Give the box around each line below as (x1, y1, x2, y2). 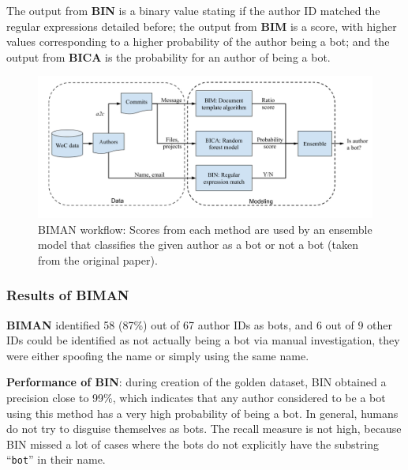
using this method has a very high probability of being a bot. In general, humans (6, 404, 399, 421)
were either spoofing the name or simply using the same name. (6, 347, 309, 363)
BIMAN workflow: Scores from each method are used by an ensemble (38, 220, 372, 237)
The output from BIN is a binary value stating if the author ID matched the (6, 2, 380, 18)
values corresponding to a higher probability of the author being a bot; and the (6, 33, 390, 50)
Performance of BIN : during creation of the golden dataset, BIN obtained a (6, 374, 387, 390)
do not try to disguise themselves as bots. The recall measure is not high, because (6, 420, 402, 437)
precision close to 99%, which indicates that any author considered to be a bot (6, 389, 386, 406)
